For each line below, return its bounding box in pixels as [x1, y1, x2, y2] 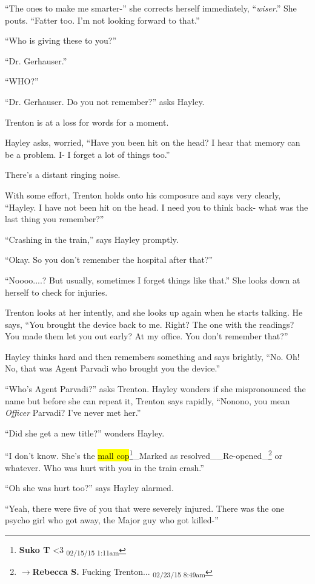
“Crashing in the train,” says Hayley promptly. [5, 233, 179, 245]
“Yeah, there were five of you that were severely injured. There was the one [5, 501, 285, 514]
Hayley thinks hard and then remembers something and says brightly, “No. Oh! [5, 350, 300, 362]
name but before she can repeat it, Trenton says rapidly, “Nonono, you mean [5, 394, 290, 407]
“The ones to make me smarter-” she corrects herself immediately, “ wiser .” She [5, 2, 297, 14]
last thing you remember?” [5, 212, 104, 225]
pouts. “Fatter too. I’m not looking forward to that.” [5, 13, 200, 26]
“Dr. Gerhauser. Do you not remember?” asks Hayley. [5, 95, 205, 107]
